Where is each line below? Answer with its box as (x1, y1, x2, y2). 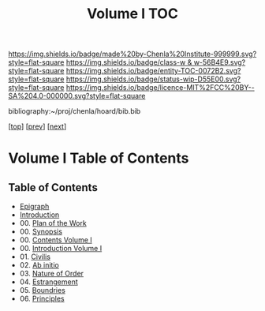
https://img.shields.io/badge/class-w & (65, 58, 192, 67)
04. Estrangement (19, 277, 78, 287)
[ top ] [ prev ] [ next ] (8, 122, 67, 131)
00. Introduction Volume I (19, 244, 103, 253)
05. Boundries (19, 286, 65, 295)
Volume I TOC (86, 5, 179, 23)
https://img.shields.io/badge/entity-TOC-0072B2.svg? (65, 66, 241, 76)
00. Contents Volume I (19, 235, 92, 245)
